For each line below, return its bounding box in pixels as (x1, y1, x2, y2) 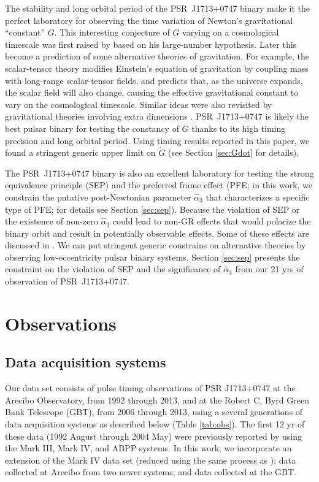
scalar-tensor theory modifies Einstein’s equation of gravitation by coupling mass (5, 61, 309, 74)
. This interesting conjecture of (54, 26, 170, 39)
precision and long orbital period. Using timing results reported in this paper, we (5, 134, 310, 147)
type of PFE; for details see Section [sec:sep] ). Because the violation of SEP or (5, 202, 300, 215)
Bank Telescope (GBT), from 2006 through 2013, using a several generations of (5, 405, 303, 418)
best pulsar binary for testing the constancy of (5, 121, 179, 134)
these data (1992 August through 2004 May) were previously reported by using (5, 429, 302, 442)
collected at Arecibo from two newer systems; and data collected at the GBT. (5, 465, 297, 478)
